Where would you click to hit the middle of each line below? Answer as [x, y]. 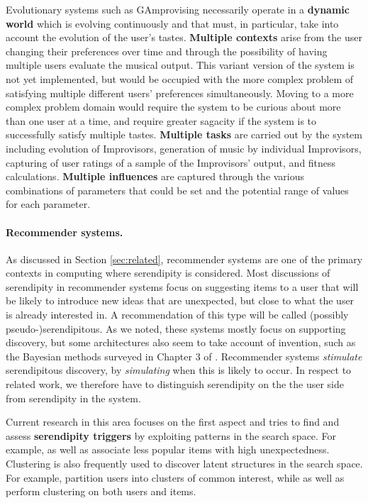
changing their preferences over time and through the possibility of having [167, 51]
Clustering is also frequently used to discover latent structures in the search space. [184, 464]
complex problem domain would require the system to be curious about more [173, 107]
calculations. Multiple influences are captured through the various [155, 176]
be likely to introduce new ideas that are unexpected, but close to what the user [180, 300]
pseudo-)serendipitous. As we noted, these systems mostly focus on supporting [176, 328]
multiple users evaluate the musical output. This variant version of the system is [180, 65]
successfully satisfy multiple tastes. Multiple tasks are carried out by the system [184, 134]
